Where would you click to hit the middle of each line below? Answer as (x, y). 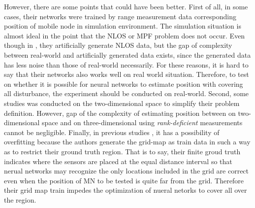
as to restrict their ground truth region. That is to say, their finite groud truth (122, 151)
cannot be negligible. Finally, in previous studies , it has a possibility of (112, 132)
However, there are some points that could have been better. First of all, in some (126, 6)
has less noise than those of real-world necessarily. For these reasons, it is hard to (126, 64)
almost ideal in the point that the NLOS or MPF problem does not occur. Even (125, 35)
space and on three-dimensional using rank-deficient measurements (142, 122)
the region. (20, 199)
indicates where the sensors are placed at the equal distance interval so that (118, 161)
